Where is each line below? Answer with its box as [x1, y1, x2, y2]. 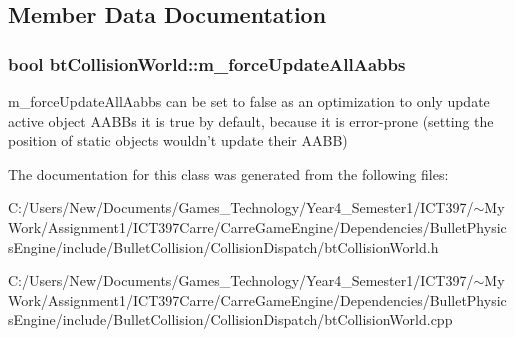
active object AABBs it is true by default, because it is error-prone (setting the [8, 110, 494, 131]
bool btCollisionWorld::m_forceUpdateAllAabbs [8, 51, 406, 76]
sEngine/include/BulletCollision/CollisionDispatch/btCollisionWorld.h [8, 236, 439, 257]
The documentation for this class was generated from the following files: [8, 163, 449, 184]
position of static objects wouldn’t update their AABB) [8, 130, 348, 151]
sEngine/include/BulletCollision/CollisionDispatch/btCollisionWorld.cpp [8, 309, 453, 330]
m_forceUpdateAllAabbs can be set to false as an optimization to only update [8, 91, 490, 111]
